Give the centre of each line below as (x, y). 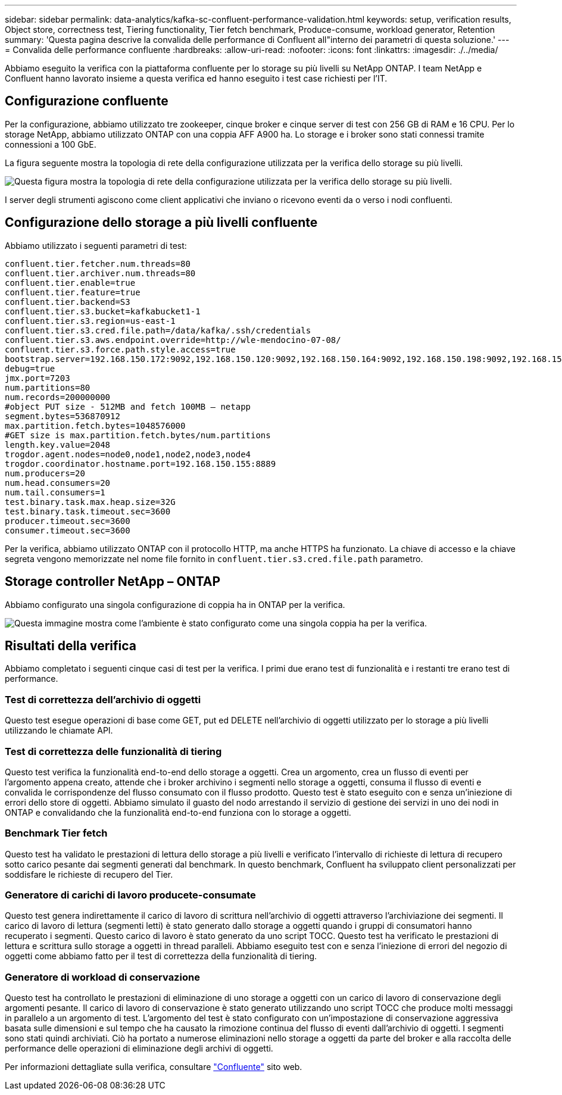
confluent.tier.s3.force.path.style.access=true (120, 349)
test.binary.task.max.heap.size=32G (90, 502)
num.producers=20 (45, 473)
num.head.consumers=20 (58, 483)
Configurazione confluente (87, 101)
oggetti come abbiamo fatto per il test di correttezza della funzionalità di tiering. (161, 956)
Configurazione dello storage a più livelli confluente (161, 223)
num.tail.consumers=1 (55, 492)
